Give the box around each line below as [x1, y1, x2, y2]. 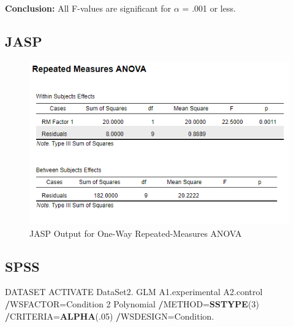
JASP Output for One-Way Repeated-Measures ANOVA [29, 226, 242, 239]
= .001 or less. [182, 2, 236, 14]
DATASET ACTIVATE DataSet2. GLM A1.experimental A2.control [5, 285, 263, 298]
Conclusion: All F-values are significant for [5, 2, 171, 14]
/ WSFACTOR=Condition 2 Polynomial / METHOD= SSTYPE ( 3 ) [5, 297, 259, 310]
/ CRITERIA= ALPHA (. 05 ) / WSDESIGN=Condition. [5, 309, 214, 322]
